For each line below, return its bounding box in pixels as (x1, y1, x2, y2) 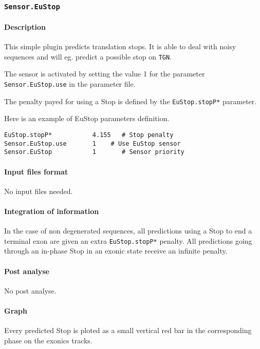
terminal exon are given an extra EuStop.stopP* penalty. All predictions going (4, 235, 252, 246)
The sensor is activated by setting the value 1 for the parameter (4, 68, 205, 79)
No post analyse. (4, 285, 57, 296)
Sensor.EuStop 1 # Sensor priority (4, 148, 184, 156)
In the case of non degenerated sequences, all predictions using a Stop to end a (4, 225, 252, 236)
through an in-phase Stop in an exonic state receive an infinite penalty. (4, 245, 228, 256)
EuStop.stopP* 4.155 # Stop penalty (4, 131, 174, 139)
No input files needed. (4, 185, 73, 196)
